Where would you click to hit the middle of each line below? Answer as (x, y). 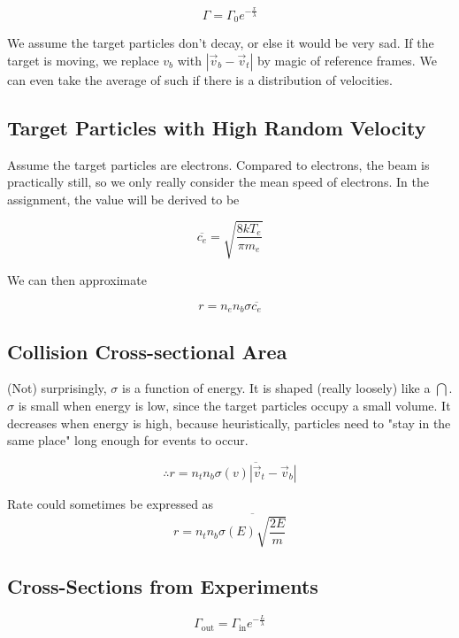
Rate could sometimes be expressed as (111, 503)
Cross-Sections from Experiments (163, 585)
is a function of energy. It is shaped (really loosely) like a (276, 388)
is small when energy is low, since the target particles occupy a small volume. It (234, 405)
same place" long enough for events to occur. (128, 440)
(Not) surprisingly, (57, 388)
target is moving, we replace (83, 60)
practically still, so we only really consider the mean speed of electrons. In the (218, 182)
